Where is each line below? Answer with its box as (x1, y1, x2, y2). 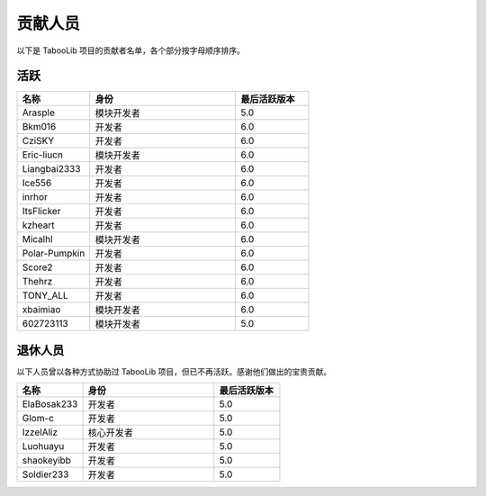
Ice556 (22, 176, 52, 189)
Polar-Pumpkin (22, 248, 85, 260)
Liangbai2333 (22, 163, 81, 176)
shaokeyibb (22, 455, 72, 467)
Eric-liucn (22, 149, 63, 161)
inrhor (22, 191, 49, 203)
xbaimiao (22, 303, 61, 316)
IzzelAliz (22, 426, 58, 438)
